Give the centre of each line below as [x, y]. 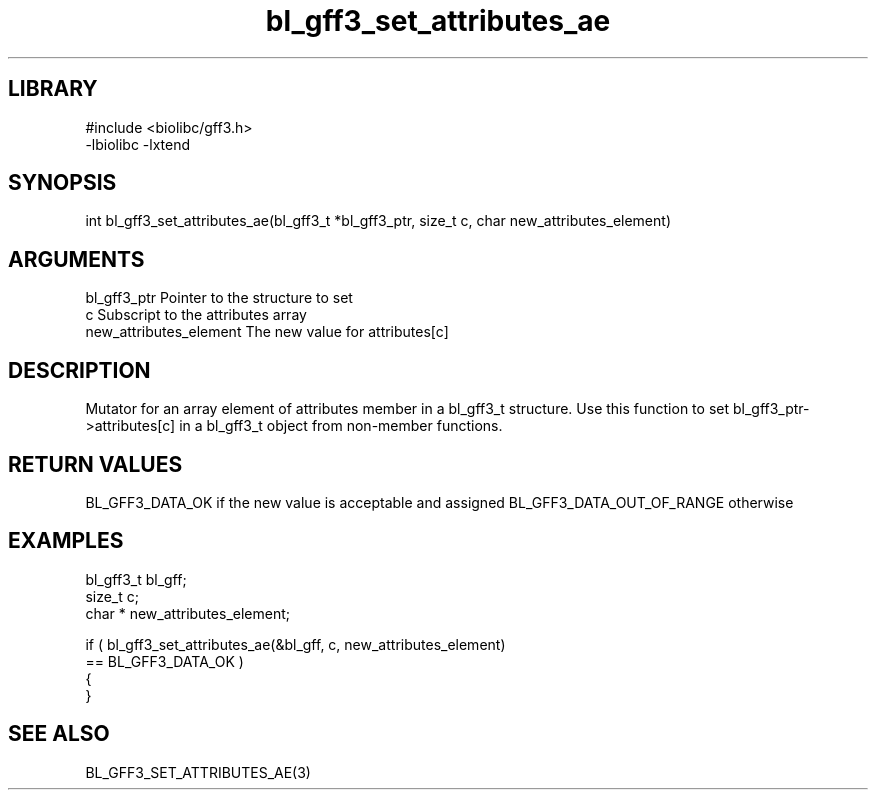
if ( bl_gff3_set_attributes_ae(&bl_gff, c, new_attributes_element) [295, 644]
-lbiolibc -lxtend [138, 144]
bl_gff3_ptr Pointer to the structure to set [219, 298]
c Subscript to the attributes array [196, 315]
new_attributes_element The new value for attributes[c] [267, 332]
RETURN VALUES [95, 464]
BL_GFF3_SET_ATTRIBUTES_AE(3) [198, 772]
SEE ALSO [59, 734]
